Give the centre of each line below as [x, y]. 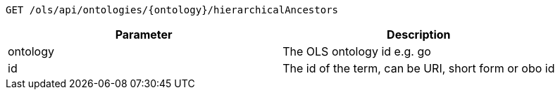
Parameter [144, 34]
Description [419, 34]
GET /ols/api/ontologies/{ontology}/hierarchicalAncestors [172, 10]
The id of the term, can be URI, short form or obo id [419, 68]
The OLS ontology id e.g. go [357, 51]
